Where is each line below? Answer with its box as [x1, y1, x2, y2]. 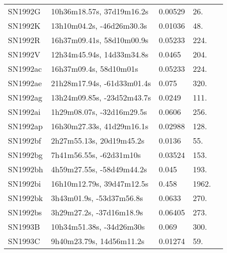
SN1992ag [8, 92, 42, 103]
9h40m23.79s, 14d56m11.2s [51, 235, 145, 247]
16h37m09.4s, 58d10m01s [51, 63, 138, 74]
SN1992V [8, 49, 40, 60]
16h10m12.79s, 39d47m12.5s [51, 178, 149, 189]
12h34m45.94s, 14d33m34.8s [51, 49, 149, 60]
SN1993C [8, 235, 40, 247]
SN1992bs [8, 206, 42, 218]
